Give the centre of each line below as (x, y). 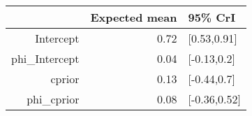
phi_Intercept (45, 58)
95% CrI (212, 17)
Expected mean (134, 17)
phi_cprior (53, 99)
